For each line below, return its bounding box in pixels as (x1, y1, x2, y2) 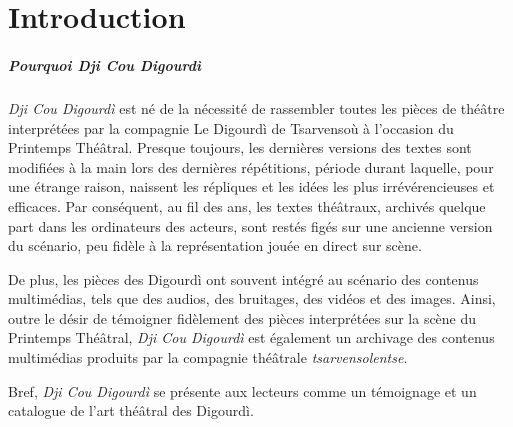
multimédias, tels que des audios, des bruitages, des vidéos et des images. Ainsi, (8, 288, 496, 309)
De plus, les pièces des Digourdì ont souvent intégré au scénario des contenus (8, 268, 479, 289)
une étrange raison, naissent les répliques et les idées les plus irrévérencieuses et (8, 176, 495, 197)
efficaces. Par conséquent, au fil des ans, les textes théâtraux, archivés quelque (8, 195, 486, 216)
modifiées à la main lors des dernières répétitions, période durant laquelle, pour (8, 156, 494, 177)
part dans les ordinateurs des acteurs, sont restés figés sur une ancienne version (8, 215, 493, 236)
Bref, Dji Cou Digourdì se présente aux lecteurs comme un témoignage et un (8, 380, 477, 401)
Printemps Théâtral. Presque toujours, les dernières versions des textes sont (8, 137, 472, 158)
